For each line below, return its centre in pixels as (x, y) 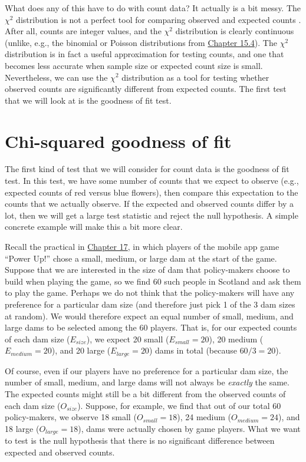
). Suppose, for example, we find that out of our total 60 (179, 405)
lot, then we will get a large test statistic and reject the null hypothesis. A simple (152, 215)
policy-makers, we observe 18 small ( (71, 417)
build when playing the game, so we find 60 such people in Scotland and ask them (153, 281)
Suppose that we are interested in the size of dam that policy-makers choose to (147, 270)
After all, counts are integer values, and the (83, 31)
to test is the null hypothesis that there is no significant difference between (140, 440)
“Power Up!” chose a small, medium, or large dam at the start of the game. (141, 258)
